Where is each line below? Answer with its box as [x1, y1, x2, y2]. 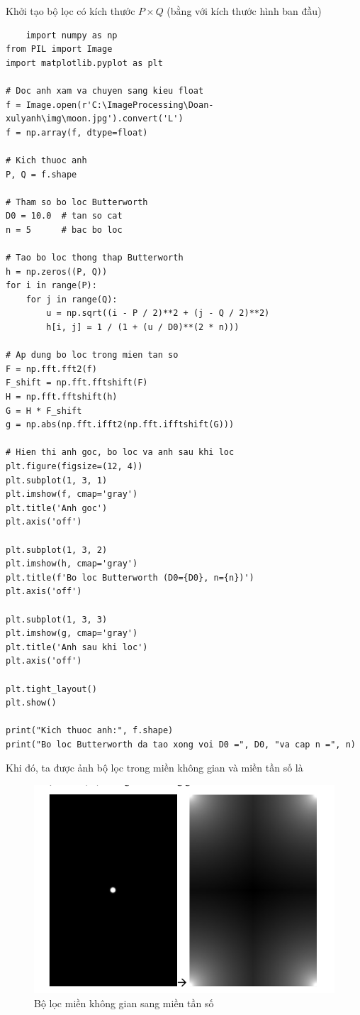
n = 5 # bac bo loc [6, 224, 123, 235]
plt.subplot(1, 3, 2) [6, 544, 108, 555]
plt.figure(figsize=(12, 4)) [6, 461, 143, 471]
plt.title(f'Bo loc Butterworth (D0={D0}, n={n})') [6, 572, 254, 583]
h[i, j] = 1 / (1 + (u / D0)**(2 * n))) [46, 322, 240, 333]
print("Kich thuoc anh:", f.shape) [6, 725, 174, 736]
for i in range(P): [6, 280, 97, 291]
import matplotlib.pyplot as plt [6, 57, 163, 68]
